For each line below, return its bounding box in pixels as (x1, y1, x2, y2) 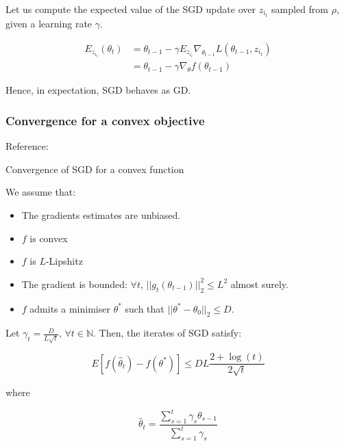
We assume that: (5, 185, 76, 199)
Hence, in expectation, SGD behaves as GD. (5, 83, 191, 97)
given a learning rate (5, 16, 93, 31)
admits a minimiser (29, 301, 110, 315)
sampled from (271, 2, 329, 16)
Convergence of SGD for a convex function (5, 161, 184, 176)
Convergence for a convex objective (5, 112, 205, 129)
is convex (29, 231, 68, 245)
